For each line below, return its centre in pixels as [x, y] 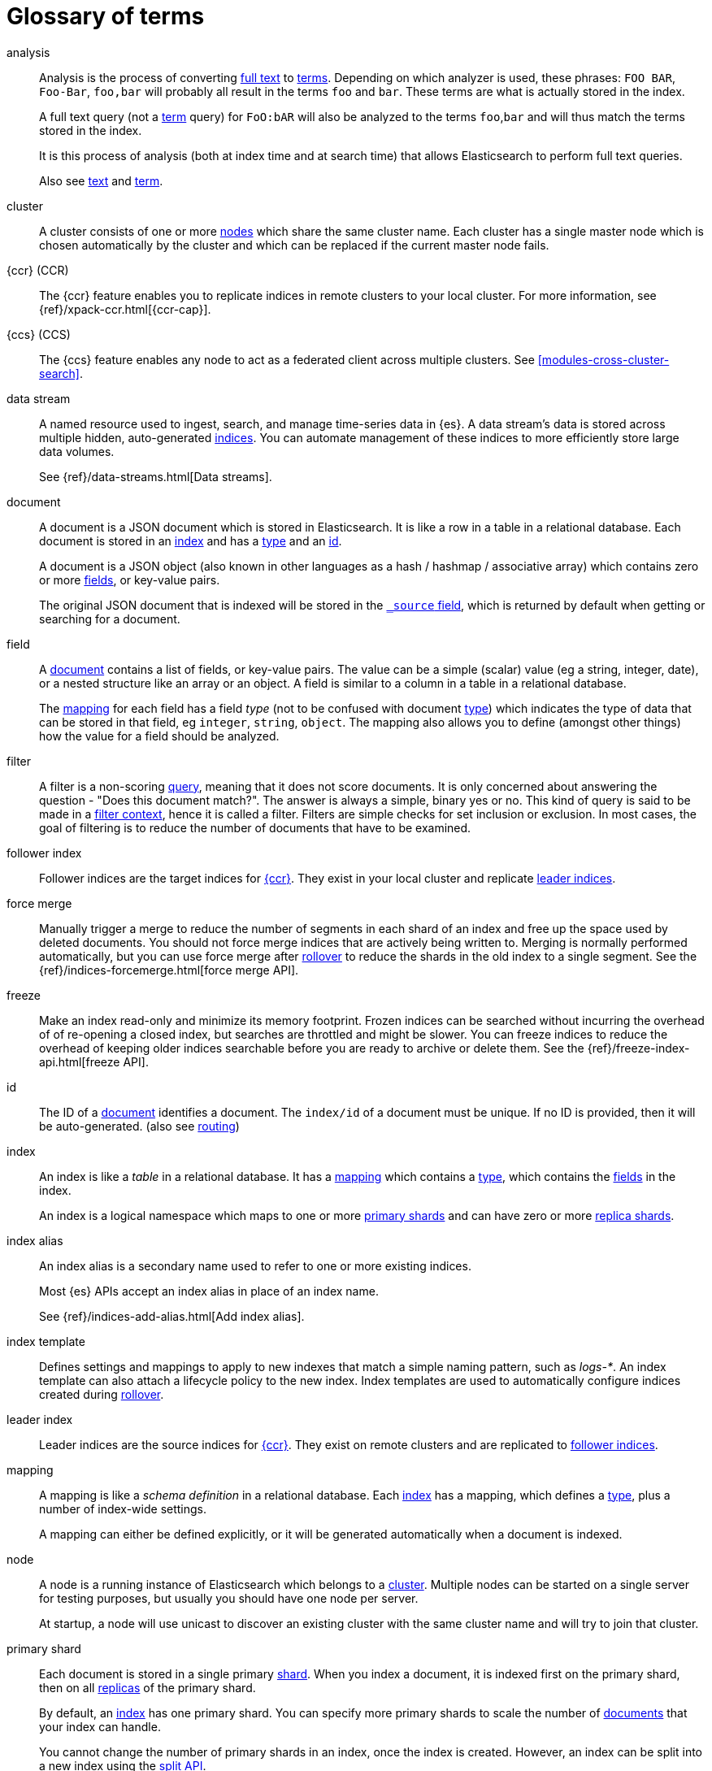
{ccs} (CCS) [39, 334]
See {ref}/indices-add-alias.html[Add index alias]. [172, 1316]
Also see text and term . [101, 180]
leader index [40, 1419]
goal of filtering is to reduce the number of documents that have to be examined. [255, 827]
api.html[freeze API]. [94, 1061]
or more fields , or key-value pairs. [130, 579]
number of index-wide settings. [123, 1508]
